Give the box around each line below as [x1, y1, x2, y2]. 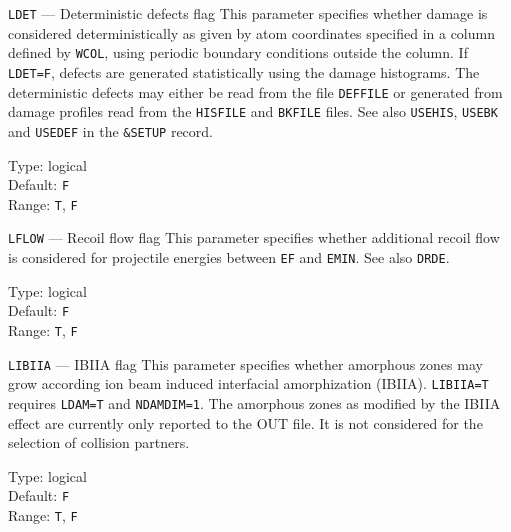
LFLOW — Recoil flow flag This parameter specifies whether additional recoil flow [8, 227, 500, 248]
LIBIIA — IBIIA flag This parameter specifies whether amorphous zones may [8, 353, 483, 374]
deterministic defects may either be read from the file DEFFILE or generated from [8, 81, 503, 102]
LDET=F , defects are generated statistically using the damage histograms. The [8, 61, 480, 82]
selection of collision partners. [8, 432, 190, 453]
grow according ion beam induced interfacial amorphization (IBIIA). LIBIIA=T [8, 373, 489, 394]
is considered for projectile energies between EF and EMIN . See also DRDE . [8, 247, 450, 268]
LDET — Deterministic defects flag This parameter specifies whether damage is [8, 3, 488, 23]
